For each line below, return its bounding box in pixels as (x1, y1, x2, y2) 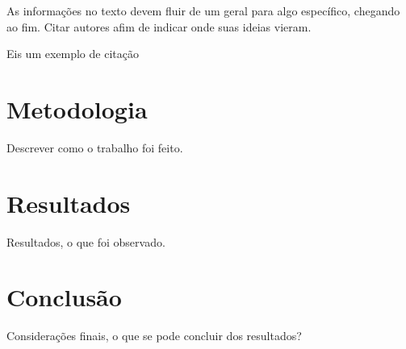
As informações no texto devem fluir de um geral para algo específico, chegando (6, 2, 400, 19)
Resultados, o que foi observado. (6, 233, 165, 250)
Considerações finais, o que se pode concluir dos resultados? (6, 327, 302, 344)
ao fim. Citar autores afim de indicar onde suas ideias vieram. (6, 18, 312, 35)
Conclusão (6, 280, 122, 314)
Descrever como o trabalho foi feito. (6, 139, 183, 156)
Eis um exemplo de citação (6, 45, 139, 62)
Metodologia (6, 92, 148, 125)
